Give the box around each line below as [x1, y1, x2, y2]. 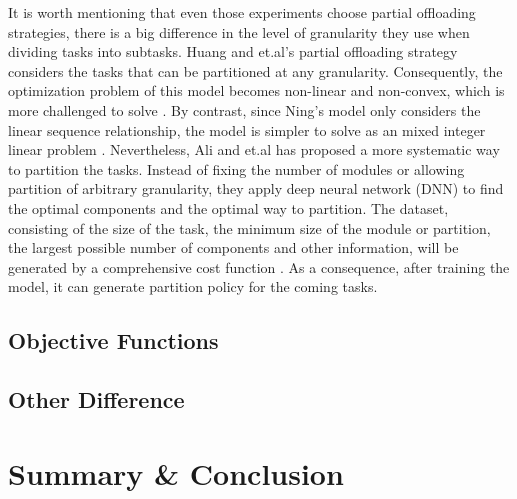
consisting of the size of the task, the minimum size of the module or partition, [8, 217, 491, 238]
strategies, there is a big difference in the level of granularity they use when [8, 21, 470, 42]
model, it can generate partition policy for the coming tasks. [8, 276, 378, 297]
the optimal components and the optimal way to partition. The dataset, [8, 197, 449, 218]
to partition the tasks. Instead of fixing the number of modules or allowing [8, 158, 465, 179]
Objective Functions [8, 325, 219, 356]
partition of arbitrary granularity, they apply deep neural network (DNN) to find [8, 178, 504, 199]
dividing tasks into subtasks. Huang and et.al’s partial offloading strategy [8, 41, 458, 62]
